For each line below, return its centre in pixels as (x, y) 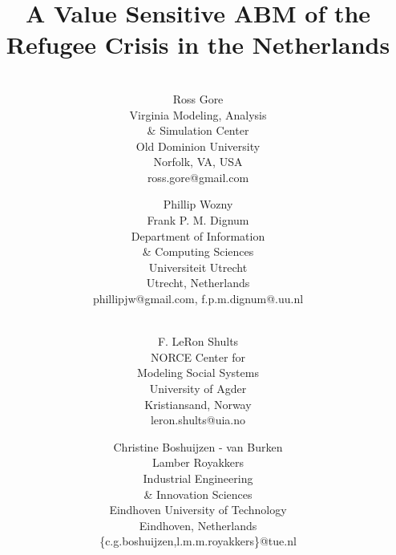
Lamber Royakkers (198, 462)
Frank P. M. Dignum (198, 220)
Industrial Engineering (198, 478)
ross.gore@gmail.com (198, 177)
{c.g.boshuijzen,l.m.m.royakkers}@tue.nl (198, 541)
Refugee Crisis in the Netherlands (198, 45)
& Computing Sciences (198, 251)
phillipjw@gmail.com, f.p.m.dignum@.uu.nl (198, 299)
